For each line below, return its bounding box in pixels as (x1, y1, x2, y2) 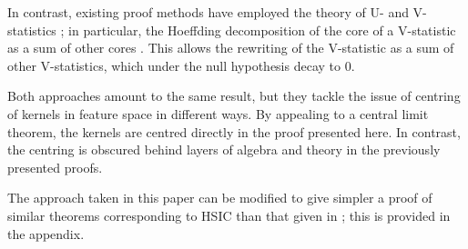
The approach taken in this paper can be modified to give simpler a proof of (7, 188, 432, 207)
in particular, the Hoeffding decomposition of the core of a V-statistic (68, 20, 456, 39)
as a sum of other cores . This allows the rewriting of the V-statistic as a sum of (7, 38, 454, 57)
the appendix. (7, 224, 85, 243)
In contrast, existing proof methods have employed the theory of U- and (7, 3, 409, 21)
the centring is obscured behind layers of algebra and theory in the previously (7, 140, 441, 159)
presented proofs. (7, 157, 103, 176)
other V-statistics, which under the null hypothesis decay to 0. (7, 55, 355, 75)
